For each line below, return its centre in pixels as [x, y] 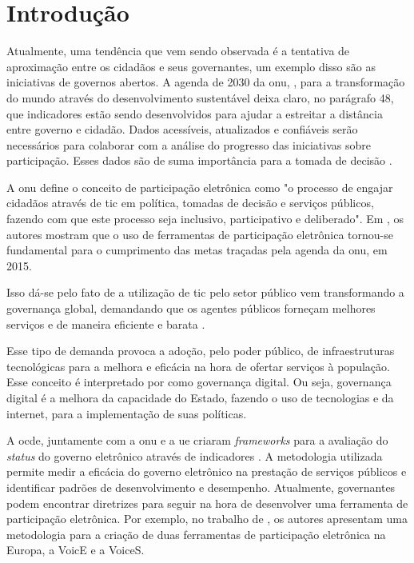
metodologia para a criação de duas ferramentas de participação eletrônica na [196, 534]
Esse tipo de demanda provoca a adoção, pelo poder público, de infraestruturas [201, 351]
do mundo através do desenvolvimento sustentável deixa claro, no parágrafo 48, [200, 97]
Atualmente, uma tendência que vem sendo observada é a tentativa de [178, 51]
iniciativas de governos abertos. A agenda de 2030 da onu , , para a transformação [206, 82]
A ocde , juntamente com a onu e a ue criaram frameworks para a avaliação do [197, 440]
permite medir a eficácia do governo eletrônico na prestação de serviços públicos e [207, 471]
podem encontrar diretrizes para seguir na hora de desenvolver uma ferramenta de [207, 503]
